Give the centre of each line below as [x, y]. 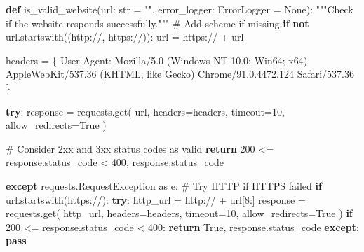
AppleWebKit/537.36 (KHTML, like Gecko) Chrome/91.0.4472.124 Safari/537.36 [180, 74]
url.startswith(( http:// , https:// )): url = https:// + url [125, 37]
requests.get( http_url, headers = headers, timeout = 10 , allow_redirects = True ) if [179, 213]
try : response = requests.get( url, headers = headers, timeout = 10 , [145, 111]
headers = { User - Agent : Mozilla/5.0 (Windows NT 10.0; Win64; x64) [157, 60]
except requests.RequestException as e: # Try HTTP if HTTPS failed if [164, 185]
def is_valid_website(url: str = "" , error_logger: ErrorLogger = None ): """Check [180, 9]
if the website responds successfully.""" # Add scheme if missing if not [157, 23]
